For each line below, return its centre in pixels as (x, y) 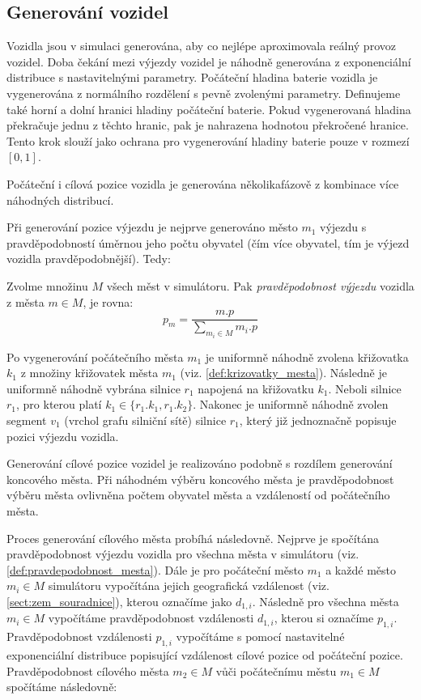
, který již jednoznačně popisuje (318, 420)
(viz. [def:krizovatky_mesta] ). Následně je (283, 373)
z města (26, 301)
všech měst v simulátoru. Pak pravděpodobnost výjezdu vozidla (260, 285)
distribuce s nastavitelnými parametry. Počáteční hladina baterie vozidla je (192, 77)
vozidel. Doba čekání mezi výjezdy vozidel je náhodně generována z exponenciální (209, 61)
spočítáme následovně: (62, 687)
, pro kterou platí (59, 404)
